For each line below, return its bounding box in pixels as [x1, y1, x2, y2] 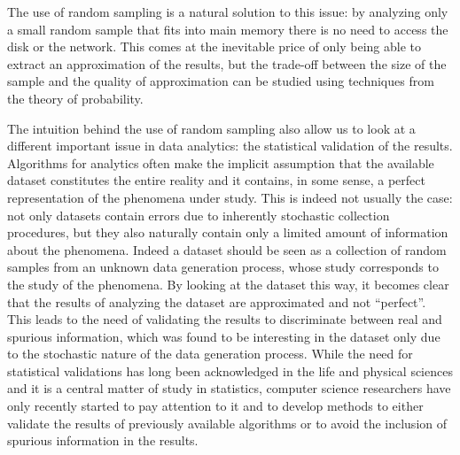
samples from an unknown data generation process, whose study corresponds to [7, 258, 439, 276]
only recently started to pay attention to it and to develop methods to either [7, 397, 424, 415]
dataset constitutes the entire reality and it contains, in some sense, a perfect [7, 171, 425, 189]
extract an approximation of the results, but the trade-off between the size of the [7, 54, 447, 73]
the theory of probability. [7, 89, 144, 107]
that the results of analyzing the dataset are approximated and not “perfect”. [7, 292, 426, 311]
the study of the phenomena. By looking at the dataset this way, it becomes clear [7, 274, 449, 293]
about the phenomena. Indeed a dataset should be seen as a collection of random [7, 240, 447, 258]
